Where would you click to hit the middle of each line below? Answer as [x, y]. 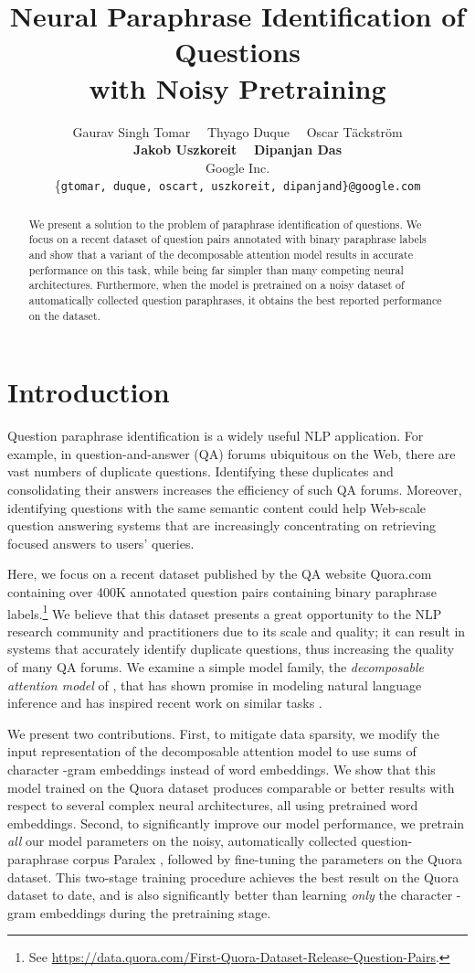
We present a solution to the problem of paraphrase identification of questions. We [225, 224]
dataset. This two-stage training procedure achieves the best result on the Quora [233, 877]
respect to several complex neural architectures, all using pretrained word [213, 805]
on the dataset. [64, 315]
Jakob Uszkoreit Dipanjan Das [237, 150]
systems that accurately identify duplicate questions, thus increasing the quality [231, 649]
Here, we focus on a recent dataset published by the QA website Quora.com [220, 574]
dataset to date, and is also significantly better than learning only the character [230, 895]
